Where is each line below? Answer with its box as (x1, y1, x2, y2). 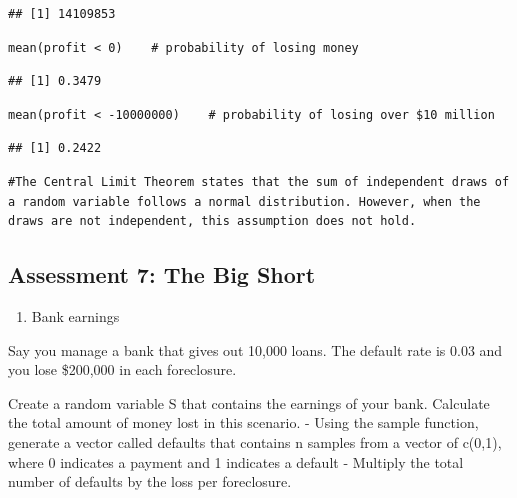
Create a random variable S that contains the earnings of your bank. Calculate (8, 392, 490, 413)
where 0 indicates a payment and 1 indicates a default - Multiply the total (8, 451, 464, 472)
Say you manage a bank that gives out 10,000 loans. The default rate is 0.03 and (8, 339, 503, 360)
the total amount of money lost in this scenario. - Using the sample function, (8, 412, 479, 433)
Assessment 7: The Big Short (8, 259, 316, 290)
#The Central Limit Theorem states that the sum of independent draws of (8, 174, 510, 189)
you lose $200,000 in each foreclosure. (8, 359, 237, 380)
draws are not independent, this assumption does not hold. (8, 214, 417, 229)
